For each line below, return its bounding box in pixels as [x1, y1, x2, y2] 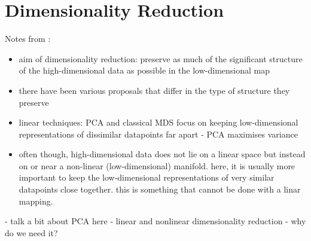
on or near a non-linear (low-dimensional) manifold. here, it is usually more [19, 159, 295, 172]
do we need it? [5, 226, 58, 239]
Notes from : [5, 32, 51, 45]
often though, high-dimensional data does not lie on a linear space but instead [19, 148, 306, 160]
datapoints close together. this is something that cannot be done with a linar [19, 183, 301, 196]
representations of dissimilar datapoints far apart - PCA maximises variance [19, 127, 298, 140]
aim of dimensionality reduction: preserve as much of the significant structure [19, 52, 303, 65]
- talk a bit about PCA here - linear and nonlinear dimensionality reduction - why [5, 215, 306, 227]
